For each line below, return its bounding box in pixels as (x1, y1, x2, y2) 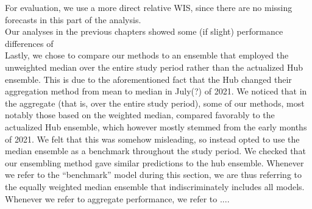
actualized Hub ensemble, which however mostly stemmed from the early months (5, 120, 307, 133)
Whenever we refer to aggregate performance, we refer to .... (5, 192, 230, 205)
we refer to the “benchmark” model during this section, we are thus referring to (5, 168, 302, 181)
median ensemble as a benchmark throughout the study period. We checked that (5, 144, 306, 157)
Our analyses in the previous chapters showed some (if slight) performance (5, 25, 283, 38)
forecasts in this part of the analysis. (5, 13, 141, 26)
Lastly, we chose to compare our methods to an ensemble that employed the (5, 49, 289, 62)
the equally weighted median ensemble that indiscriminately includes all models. (5, 180, 305, 193)
